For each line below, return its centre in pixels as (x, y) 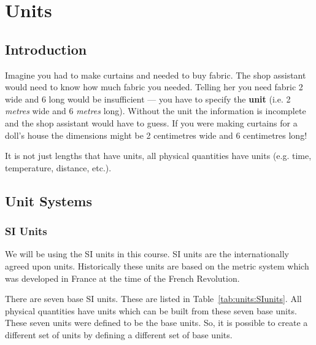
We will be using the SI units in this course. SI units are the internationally (147, 254)
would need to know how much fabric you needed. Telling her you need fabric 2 (154, 87)
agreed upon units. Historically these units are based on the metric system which (157, 266)
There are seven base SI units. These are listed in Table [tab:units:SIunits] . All (153, 299)
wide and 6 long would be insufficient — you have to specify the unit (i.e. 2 (148, 99)
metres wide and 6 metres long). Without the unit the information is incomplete (156, 111)
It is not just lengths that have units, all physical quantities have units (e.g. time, (158, 156)
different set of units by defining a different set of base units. (119, 334)
